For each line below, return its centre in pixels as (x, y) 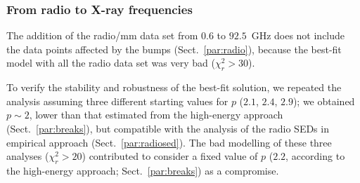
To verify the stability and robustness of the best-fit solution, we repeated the (174, 87)
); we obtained (324, 101)
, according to (315, 156)
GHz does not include (298, 35)
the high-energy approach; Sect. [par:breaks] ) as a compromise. (143, 170)
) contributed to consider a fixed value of (170, 156)
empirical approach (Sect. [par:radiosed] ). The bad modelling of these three (169, 142)
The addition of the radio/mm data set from (102, 35)
